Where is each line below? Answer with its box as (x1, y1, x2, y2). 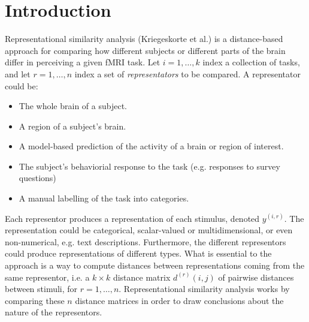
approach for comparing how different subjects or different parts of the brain (5, 44, 286, 56)
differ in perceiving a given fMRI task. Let (5, 56, 160, 68)
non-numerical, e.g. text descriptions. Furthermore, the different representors (5, 235, 286, 248)
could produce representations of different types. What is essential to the (5, 247, 272, 260)
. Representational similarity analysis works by (119, 282, 290, 295)
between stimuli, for (5, 282, 78, 295)
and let (5, 67, 31, 80)
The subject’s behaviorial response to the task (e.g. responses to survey (19, 160, 280, 172)
